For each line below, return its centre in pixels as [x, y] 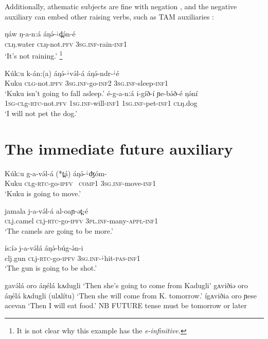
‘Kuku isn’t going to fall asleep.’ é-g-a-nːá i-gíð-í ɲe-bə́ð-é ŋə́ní [101, 93]
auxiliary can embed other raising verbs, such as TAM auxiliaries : [109, 16]
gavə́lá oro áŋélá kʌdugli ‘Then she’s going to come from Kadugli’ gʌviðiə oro [126, 285]
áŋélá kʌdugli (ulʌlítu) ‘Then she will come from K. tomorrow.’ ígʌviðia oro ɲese [131, 295]
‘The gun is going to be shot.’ [51, 268]
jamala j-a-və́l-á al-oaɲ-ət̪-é [47, 210]
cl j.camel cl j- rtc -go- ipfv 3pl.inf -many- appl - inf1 [82, 221]
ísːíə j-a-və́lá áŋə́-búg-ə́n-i [44, 248]
